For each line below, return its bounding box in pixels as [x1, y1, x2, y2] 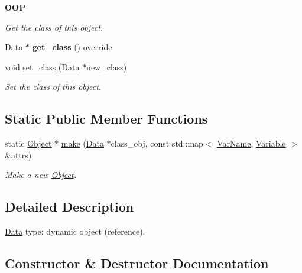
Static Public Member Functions [5, 109, 208, 128]
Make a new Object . [5, 168, 76, 181]
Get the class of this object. [5, 21, 103, 33]
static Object [5, 137, 52, 149]
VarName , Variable [217, 137, 286, 149]
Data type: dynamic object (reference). [5, 225, 145, 238]
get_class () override [32, 41, 112, 53]
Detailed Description [5, 197, 134, 216]
